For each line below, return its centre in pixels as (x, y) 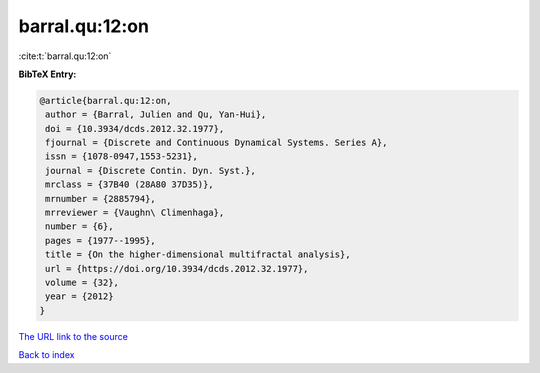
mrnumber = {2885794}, (101, 198)
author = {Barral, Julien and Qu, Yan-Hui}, (156, 114)
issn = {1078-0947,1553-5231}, (122, 156)
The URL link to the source (73, 336)
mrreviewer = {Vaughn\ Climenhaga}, (135, 213)
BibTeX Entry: (47, 74)
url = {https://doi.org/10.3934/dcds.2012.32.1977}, (177, 268)
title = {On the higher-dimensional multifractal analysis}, (198, 254)
